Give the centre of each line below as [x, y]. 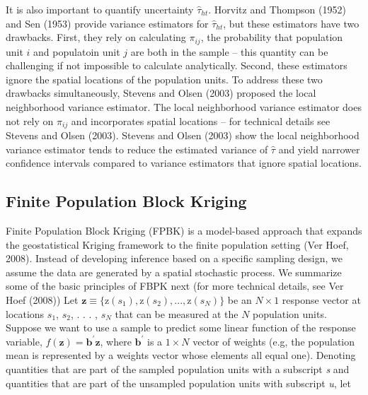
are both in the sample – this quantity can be [229, 51]
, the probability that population [272, 37]
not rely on [30, 120]
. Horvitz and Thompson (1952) [277, 9]
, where [116, 341]
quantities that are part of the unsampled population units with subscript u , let [178, 383]
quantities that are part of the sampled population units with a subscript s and [178, 369]
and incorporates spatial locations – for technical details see [201, 120]
